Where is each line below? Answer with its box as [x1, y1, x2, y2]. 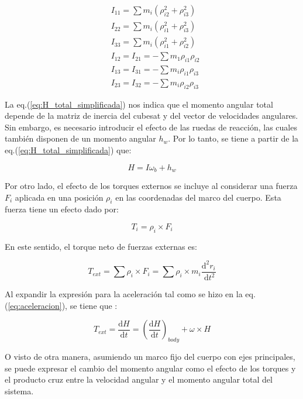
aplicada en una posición [15, 191, 104, 203]
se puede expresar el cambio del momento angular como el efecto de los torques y [5, 362, 296, 374]
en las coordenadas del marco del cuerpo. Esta [115, 191, 281, 203]
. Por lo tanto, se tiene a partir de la [168, 132, 299, 145]
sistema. [5, 385, 34, 397]
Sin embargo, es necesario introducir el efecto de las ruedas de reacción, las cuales [5, 121, 297, 133]
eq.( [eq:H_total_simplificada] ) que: [5, 143, 132, 156]
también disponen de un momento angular [5, 132, 156, 145]
